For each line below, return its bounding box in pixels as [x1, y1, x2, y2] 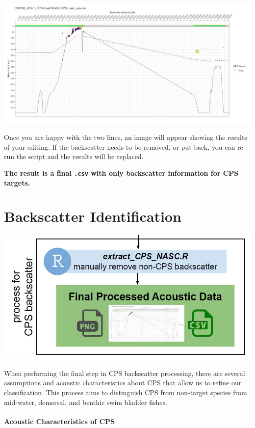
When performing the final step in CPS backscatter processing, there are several [4, 368, 245, 378]
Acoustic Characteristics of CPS [4, 416, 115, 426]
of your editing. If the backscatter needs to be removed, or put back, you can [4, 141, 235, 152]
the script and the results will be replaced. [16, 151, 144, 161]
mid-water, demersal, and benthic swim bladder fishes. [4, 397, 167, 407]
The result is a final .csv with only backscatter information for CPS [4, 168, 239, 178]
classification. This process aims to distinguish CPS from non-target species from [4, 387, 247, 397]
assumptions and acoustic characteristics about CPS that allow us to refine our [4, 377, 242, 388]
